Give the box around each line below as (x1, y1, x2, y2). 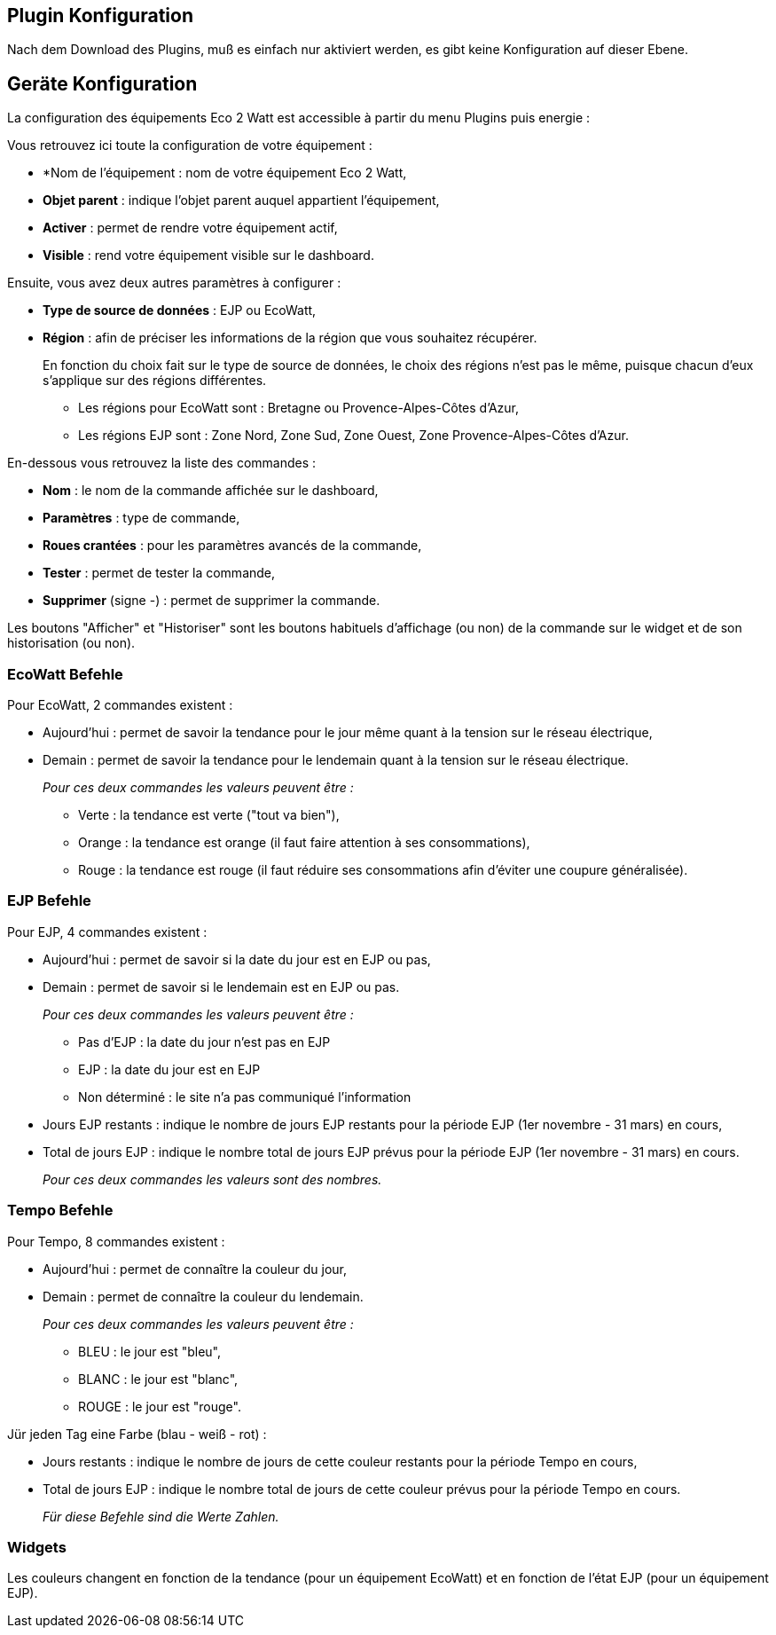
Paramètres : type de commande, (43, 510, 240, 526)
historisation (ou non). (7, 635, 136, 651)
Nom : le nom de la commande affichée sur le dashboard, (43, 483, 379, 499)
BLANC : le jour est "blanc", (78, 1371, 239, 1387)
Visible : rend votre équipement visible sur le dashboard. (43, 248, 374, 263)
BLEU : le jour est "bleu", (78, 1343, 221, 1359)
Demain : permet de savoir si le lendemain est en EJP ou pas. (43, 979, 400, 994)
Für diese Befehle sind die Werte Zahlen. (43, 1508, 279, 1524)
